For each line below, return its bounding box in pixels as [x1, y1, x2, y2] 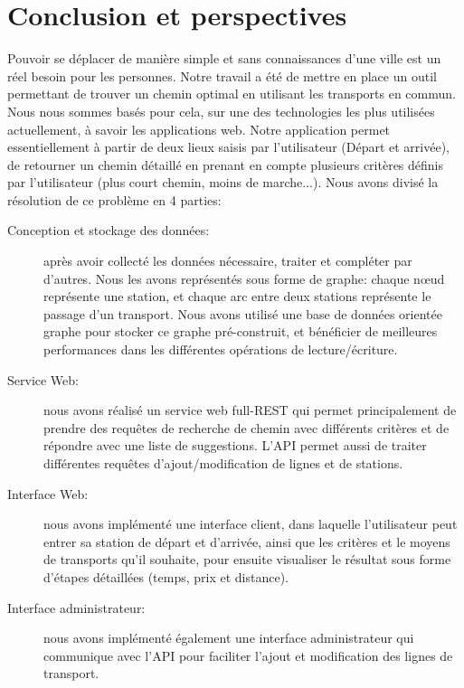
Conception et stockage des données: [7, 221, 210, 240]
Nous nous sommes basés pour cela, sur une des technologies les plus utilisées [7, 101, 435, 120]
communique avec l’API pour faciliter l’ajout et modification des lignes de [43, 646, 453, 664]
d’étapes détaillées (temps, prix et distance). [43, 567, 289, 586]
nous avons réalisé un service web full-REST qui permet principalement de [43, 401, 457, 419]
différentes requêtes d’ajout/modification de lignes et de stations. [43, 454, 403, 472]
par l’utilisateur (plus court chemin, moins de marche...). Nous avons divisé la [7, 173, 439, 192]
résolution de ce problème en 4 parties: [7, 190, 222, 209]
